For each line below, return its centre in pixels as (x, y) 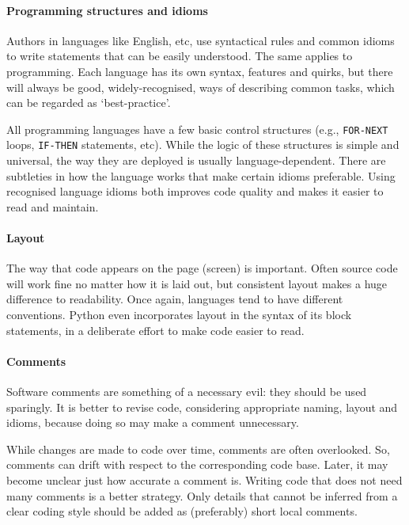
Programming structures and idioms (107, 10)
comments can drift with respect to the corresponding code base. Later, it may (197, 464)
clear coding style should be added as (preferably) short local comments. (182, 511)
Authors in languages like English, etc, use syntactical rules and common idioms (201, 40)
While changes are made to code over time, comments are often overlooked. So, (198, 449)
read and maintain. (53, 206)
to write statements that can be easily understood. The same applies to (180, 56)
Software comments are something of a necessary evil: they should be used (187, 392)
